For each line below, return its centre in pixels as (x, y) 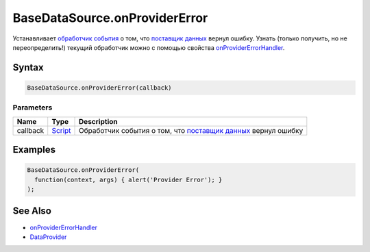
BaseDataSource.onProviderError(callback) (99, 88)
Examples (34, 150)
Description (98, 121)
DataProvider (48, 237)
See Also (32, 211)
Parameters (33, 108)
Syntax (28, 67)
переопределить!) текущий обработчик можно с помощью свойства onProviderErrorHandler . (149, 47)
